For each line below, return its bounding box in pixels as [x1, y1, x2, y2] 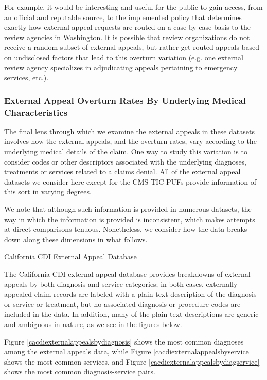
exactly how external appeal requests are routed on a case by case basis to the [4, 22, 251, 32]
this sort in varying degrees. [4, 186, 92, 197]
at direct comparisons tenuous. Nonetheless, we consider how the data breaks [4, 224, 247, 234]
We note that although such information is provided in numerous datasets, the [4, 204, 252, 214]
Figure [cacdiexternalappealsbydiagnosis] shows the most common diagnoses [4, 336, 244, 347]
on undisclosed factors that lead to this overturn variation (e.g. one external [4, 51, 243, 62]
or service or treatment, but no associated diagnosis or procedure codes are [4, 298, 241, 309]
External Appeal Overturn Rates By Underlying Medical [4, 94, 246, 106]
